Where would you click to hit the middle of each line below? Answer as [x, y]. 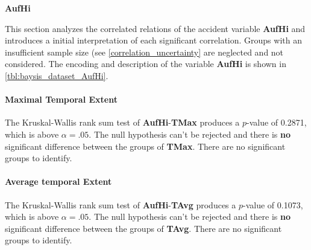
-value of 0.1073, [273, 204]
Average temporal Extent [58, 181]
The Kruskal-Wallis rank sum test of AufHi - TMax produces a [122, 122]
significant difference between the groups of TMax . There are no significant [145, 146]
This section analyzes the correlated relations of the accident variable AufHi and [155, 28]
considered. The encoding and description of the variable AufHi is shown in [146, 64]
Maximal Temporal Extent [61, 99]
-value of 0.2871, [277, 122]
